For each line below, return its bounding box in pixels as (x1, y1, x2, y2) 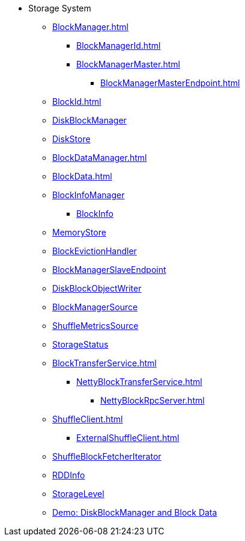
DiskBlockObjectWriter (52, 283, 142, 293)
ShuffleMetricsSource (52, 321, 139, 331)
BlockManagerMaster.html (76, 59, 180, 69)
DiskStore (52, 134, 91, 144)
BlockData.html (52, 171, 112, 181)
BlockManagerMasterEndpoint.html (100, 78, 240, 88)
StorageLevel (52, 489, 104, 499)
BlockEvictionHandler (52, 246, 137, 256)
